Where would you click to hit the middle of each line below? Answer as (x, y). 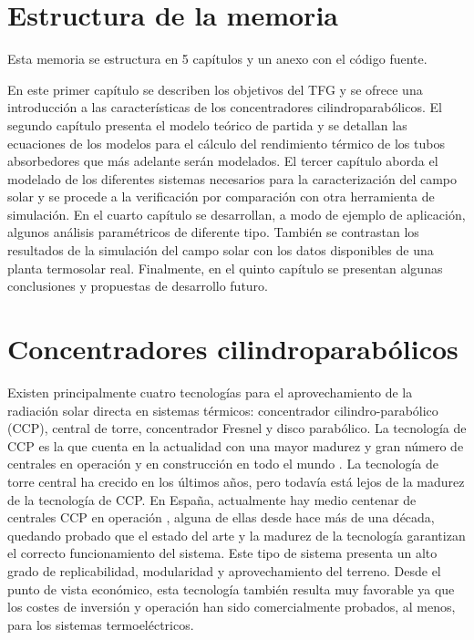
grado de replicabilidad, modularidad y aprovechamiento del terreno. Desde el (224, 570)
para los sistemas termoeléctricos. (101, 624)
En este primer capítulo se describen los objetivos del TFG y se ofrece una (215, 89)
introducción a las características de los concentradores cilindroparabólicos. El (225, 107)
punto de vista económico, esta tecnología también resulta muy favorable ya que (231, 588)
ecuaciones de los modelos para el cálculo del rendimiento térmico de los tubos (226, 143)
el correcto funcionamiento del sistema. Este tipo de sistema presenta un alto (222, 553)
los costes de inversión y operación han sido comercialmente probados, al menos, (232, 607)
